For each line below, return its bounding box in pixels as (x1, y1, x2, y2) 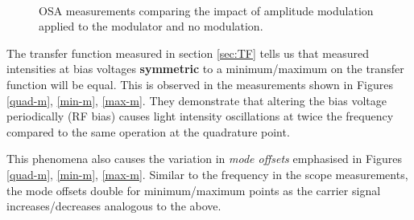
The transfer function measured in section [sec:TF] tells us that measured (6, 44, 370, 61)
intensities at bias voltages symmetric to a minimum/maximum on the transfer (6, 60, 404, 77)
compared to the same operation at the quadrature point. (6, 123, 290, 140)
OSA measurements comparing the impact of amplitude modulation (39, 2, 374, 18)
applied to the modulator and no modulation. (39, 18, 263, 35)
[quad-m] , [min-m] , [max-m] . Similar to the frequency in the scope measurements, (6, 165, 408, 182)
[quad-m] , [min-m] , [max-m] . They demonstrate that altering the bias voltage (6, 92, 387, 108)
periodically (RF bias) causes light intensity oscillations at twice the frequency (6, 108, 394, 124)
